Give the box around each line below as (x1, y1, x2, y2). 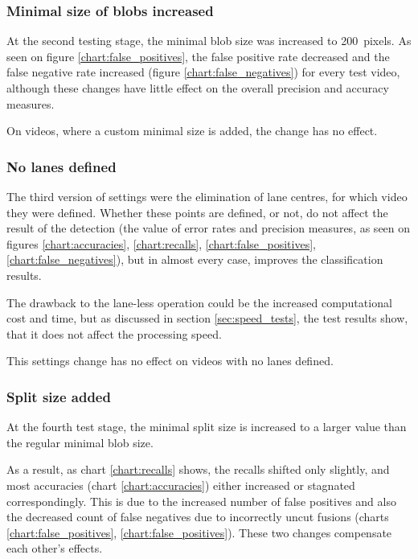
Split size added (6, 386, 111, 406)
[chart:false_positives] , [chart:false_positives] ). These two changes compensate (6, 524, 392, 541)
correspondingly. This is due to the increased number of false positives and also (6, 492, 396, 509)
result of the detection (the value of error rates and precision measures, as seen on (6, 220, 411, 236)
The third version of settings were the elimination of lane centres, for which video (6, 188, 408, 204)
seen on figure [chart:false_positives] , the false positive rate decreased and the (6, 47, 390, 64)
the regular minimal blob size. (6, 434, 154, 450)
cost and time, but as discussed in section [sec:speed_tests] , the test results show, (6, 310, 408, 327)
